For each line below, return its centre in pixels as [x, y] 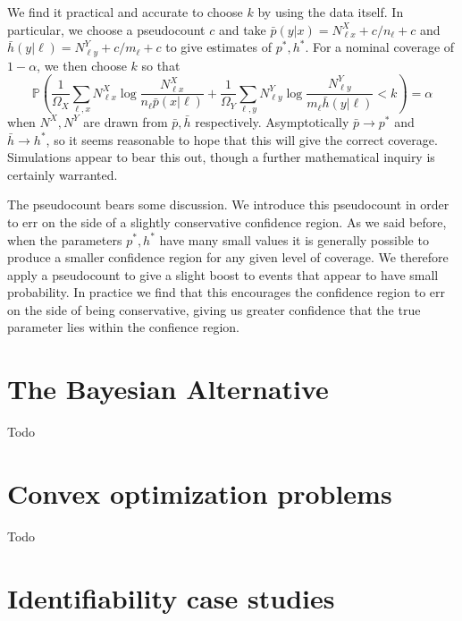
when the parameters [65, 239]
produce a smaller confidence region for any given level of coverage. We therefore [228, 257]
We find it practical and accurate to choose [125, 12]
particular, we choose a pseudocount [106, 29]
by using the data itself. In [331, 12]
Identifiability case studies [171, 597]
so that [161, 65]
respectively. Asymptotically [272, 121]
